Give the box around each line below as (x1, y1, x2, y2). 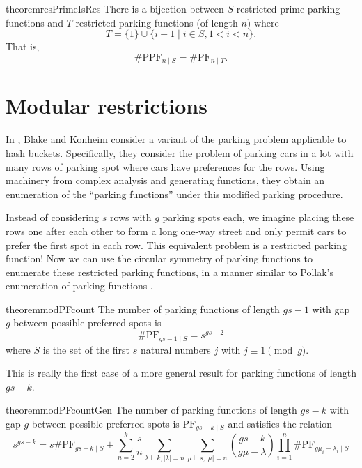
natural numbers (140, 342, 211, 356)
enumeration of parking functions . (6, 278, 153, 293)
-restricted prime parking (233, 1, 340, 15)
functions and (6, 15, 63, 29)
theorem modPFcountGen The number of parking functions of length (6, 402, 297, 417)
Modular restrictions (6, 91, 207, 120)
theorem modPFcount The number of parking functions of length (6, 301, 280, 316)
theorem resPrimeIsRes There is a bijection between (6, 1, 224, 15)
